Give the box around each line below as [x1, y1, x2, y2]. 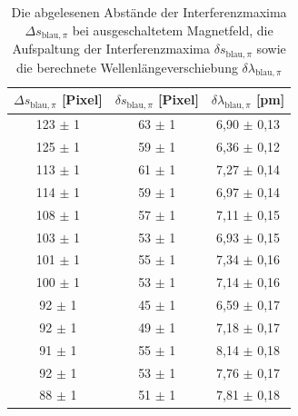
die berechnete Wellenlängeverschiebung [15, 57, 238, 76]
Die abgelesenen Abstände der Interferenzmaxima [11, 3, 287, 21]
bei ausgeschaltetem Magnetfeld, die [72, 20, 273, 39]
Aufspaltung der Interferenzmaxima [12, 39, 211, 58]
